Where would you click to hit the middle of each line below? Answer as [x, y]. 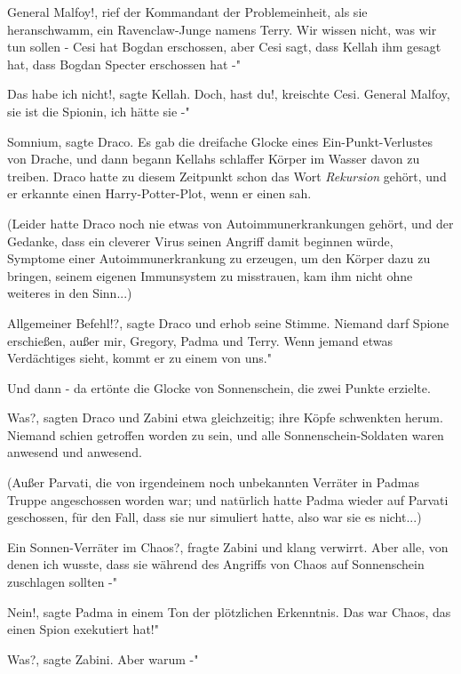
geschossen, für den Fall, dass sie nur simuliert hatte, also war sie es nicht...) [215, 517]
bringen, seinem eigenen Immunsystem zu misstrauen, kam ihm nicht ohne [210, 275]
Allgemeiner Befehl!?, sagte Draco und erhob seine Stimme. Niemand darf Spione [228, 322]
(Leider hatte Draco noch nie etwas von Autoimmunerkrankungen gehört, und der [230, 223]
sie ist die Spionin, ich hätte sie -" [99, 111]
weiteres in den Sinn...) [70, 293]
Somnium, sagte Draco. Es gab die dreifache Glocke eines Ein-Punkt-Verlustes [220, 141]
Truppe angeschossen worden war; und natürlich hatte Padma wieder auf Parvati [228, 499]
